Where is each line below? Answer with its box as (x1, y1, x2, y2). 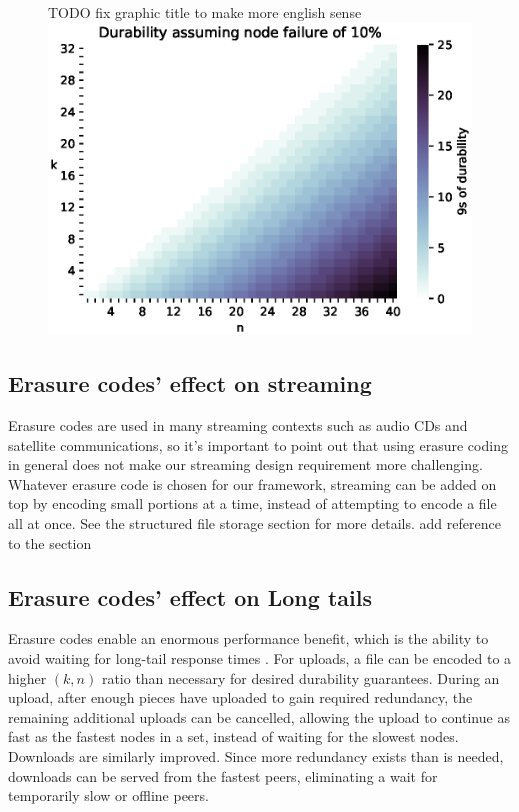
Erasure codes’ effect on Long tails (8, 581, 372, 612)
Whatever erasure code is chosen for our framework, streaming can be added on (8, 473, 497, 494)
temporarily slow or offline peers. (8, 785, 209, 806)
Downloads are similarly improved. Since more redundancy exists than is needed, (8, 746, 504, 767)
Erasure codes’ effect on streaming (8, 368, 372, 399)
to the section (8, 532, 92, 553)
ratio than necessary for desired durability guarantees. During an (101, 667, 500, 688)
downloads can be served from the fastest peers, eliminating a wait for (8, 765, 438, 786)
